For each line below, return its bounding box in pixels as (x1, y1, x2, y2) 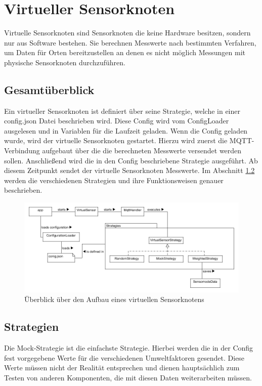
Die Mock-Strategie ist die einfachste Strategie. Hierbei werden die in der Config (4, 342, 253, 353)
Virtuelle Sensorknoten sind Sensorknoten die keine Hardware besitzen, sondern (4, 27, 251, 38)
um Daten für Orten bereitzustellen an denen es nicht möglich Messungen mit (4, 47, 245, 58)
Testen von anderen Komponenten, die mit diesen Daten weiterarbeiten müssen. (4, 372, 252, 383)
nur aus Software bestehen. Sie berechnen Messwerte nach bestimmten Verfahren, (4, 37, 256, 48)
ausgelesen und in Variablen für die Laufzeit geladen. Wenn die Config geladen (4, 125, 248, 136)
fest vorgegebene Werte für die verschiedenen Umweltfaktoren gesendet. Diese (4, 352, 245, 363)
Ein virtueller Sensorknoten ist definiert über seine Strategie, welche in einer (4, 105, 240, 116)
